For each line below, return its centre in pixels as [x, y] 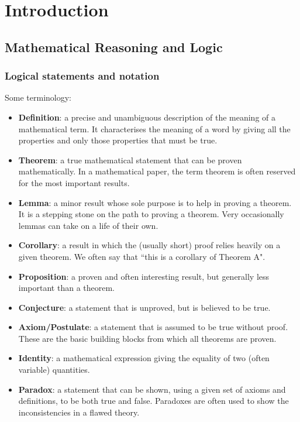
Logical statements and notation [82, 76]
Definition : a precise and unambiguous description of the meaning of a [147, 117]
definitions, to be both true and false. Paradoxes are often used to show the [154, 401]
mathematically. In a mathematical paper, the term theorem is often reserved [157, 171]
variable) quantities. [54, 370]
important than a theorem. [67, 288]
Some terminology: [38, 97]
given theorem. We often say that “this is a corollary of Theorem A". [142, 256]
